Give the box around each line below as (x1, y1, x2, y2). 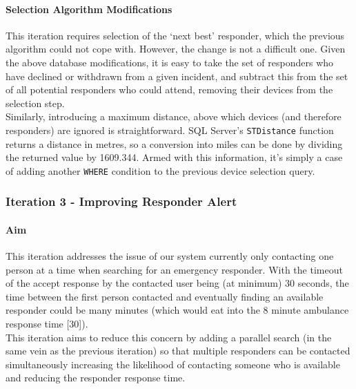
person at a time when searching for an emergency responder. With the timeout (6, 262, 343, 276)
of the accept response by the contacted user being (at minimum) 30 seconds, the (6, 276, 349, 290)
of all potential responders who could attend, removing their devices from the (6, 82, 333, 97)
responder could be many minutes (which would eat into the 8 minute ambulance (6, 303, 349, 317)
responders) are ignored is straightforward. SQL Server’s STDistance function (6, 122, 334, 137)
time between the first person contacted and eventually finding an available (6, 289, 324, 303)
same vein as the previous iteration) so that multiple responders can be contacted (6, 343, 350, 358)
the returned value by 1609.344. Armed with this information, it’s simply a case (6, 150, 343, 164)
